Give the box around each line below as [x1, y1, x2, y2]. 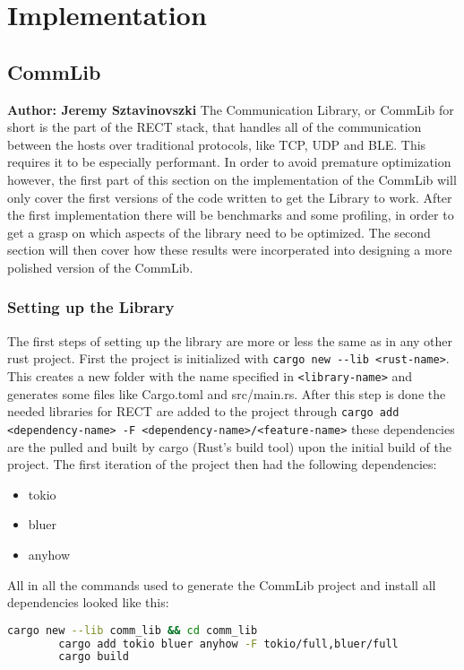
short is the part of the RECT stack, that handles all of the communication [7, 117, 422, 136]
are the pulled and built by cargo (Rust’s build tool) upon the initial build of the [7, 437, 451, 456]
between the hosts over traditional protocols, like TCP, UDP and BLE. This [7, 135, 426, 153]
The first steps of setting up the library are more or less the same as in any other [7, 331, 453, 350]
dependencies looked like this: [7, 593, 169, 612]
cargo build [58, 650, 130, 664]
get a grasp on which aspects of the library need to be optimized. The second [7, 222, 431, 241]
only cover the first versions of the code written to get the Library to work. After [7, 187, 452, 206]
